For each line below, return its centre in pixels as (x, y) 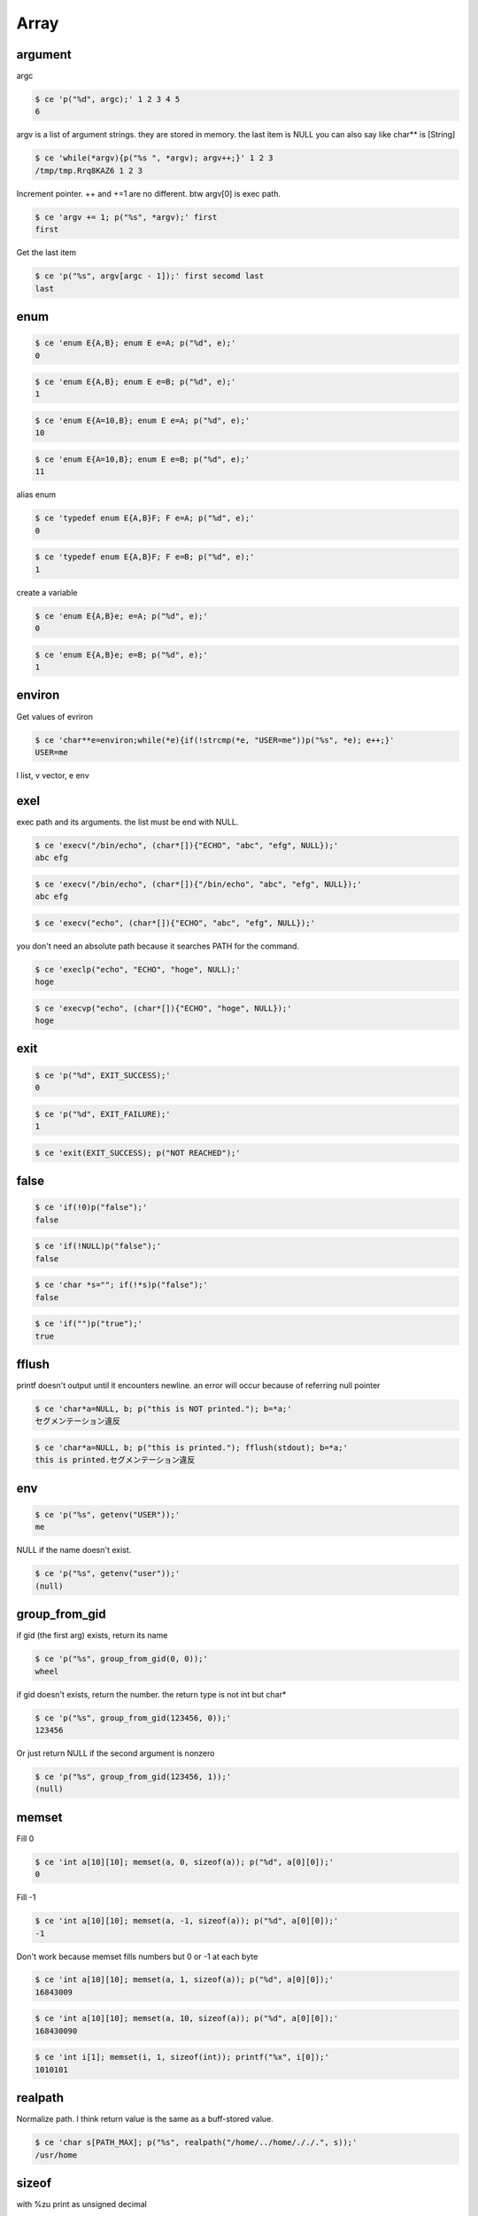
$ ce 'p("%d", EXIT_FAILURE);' (103, 1114)
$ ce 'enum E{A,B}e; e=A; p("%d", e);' (121, 616)
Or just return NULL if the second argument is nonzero (116, 1753)
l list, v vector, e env (53, 775)
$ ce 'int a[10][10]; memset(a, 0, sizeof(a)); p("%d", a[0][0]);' (185, 1862)
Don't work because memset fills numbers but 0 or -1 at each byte (137, 1956)
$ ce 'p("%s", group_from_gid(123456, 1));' (133, 1776)
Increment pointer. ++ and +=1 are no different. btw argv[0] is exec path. (149, 193)
